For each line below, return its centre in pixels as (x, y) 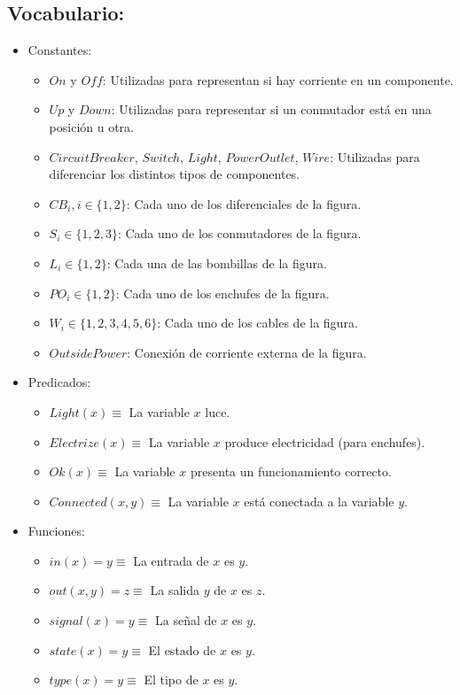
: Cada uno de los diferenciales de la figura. (244, 203)
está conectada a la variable (319, 501)
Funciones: (56, 531)
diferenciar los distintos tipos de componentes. (175, 174)
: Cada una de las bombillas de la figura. (217, 263)
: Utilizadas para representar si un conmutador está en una (271, 109)
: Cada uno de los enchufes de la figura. (222, 293)
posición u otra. (92, 126)
